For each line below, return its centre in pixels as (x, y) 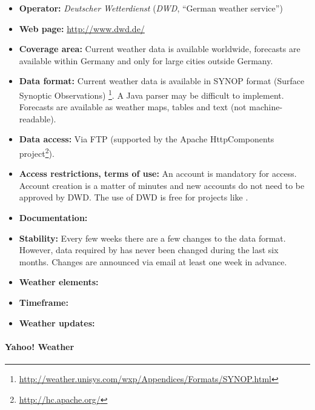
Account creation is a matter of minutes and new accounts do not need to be (162, 185)
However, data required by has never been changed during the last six (149, 250)
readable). (38, 118)
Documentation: (53, 218)
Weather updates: (57, 322)
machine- (266, 107)
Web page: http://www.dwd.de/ (82, 28)
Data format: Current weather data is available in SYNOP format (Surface (162, 81)
